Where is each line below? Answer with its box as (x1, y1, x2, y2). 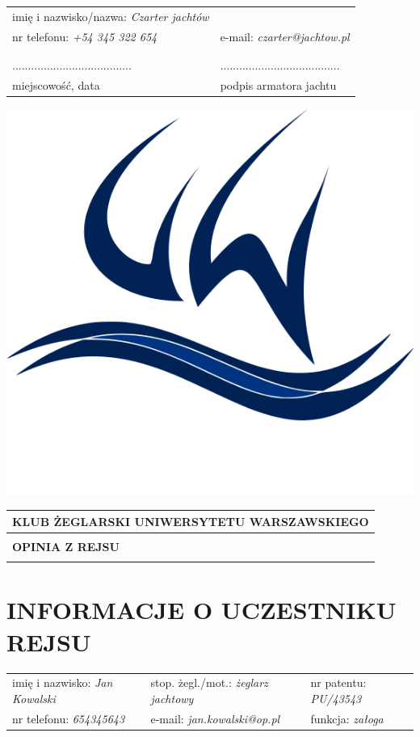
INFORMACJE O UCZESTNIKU (6, 593, 397, 626)
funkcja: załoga (310, 710, 384, 726)
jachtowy (150, 689, 194, 706)
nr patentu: (310, 674, 367, 691)
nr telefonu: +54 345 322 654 (12, 27, 157, 44)
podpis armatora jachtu (220, 76, 337, 93)
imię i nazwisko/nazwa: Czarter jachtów (12, 7, 209, 24)
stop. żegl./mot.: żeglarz (150, 674, 268, 691)
